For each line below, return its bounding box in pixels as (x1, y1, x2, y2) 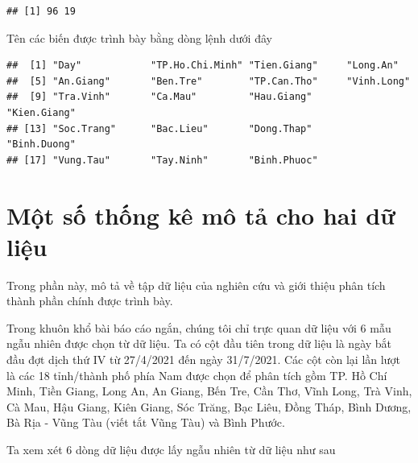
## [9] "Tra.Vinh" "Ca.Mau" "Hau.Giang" (6, 91, 312, 103)
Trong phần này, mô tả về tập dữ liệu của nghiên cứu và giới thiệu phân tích (6, 276, 386, 293)
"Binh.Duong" (6, 138, 76, 151)
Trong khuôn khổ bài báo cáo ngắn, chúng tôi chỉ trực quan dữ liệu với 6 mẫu (6, 319, 391, 336)
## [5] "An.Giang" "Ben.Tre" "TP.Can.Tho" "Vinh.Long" (6, 75, 411, 87)
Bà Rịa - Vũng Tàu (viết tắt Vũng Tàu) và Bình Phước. (6, 414, 285, 431)
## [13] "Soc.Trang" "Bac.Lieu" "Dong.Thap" (6, 122, 312, 134)
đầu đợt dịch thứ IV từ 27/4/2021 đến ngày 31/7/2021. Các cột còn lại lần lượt (6, 351, 400, 368)
